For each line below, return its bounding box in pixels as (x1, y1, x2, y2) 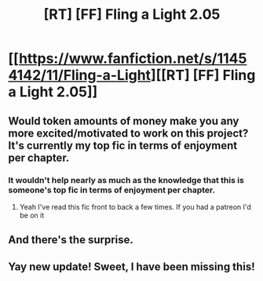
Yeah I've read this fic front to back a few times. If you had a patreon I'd (19, 202, 251, 211)
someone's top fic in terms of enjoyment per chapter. (8, 184, 216, 195)
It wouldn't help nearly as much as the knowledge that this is (8, 174, 245, 185)
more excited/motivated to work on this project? (8, 126, 249, 140)
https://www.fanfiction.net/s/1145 (18, 49, 247, 68)
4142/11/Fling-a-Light (8, 67, 152, 84)
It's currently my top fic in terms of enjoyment (8, 139, 238, 152)
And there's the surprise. (8, 233, 133, 246)
